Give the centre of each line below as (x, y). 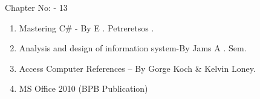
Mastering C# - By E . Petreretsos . (86, 27)
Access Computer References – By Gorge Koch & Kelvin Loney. (137, 68)
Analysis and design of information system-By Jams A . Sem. (133, 48)
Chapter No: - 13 (36, 7)
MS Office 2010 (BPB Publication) (83, 88)
